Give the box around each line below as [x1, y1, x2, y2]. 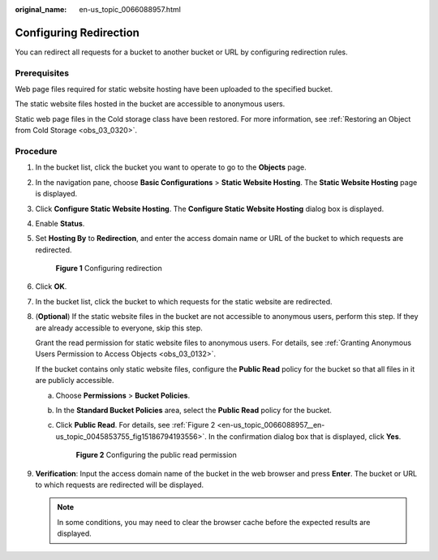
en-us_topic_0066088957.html [79, 5, 182, 14]
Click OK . [35, 282, 67, 291]
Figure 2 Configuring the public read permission [75, 450, 237, 460]
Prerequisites [15, 67, 69, 79]
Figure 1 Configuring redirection [55, 264, 162, 274]
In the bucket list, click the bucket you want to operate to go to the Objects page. [35, 162, 307, 172]
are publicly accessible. [35, 376, 114, 386]
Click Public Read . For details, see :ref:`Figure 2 [55, 420, 216, 430]
